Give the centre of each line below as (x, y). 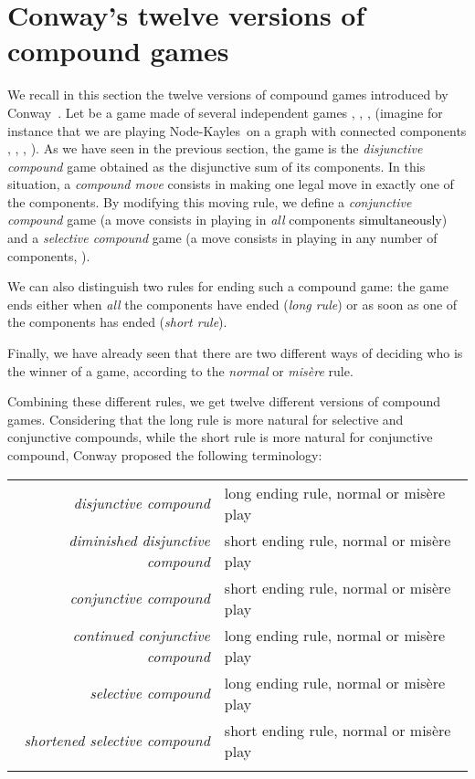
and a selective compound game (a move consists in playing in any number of (222, 238)
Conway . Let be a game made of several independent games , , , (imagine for (225, 112)
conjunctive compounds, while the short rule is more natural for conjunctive (220, 437)
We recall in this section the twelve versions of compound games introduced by (228, 95)
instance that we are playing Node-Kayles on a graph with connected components (237, 130)
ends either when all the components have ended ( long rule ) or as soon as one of (232, 304)
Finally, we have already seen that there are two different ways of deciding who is (235, 353)
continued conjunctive (141, 635)
